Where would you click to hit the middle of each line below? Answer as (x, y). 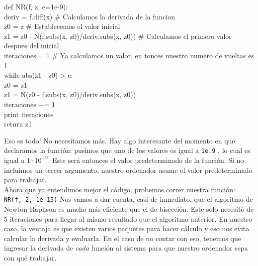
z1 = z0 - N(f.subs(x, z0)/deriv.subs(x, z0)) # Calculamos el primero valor (118, 36)
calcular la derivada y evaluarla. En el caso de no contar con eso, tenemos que (123, 238)
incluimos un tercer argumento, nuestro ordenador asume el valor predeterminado (128, 170)
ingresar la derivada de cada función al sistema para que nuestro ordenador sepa (126, 248)
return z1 (18, 124)
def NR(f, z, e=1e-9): (36, 6)
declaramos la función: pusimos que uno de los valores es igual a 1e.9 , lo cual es (127, 150)
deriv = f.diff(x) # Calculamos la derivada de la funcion (89, 16)
